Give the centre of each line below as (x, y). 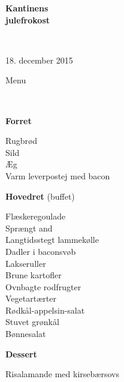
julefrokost (28, 19)
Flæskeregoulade (36, 216)
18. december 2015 (39, 60)
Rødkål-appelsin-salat (45, 310)
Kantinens (27, 8)
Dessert (21, 354)
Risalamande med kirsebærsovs (62, 374)
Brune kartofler (34, 275)
